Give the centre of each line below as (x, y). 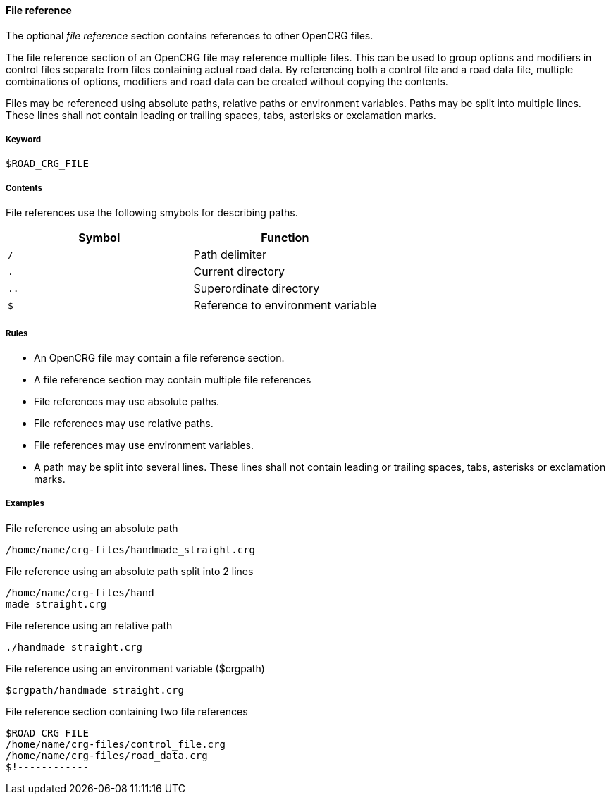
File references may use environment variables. (144, 445)
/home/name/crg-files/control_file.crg (116, 744)
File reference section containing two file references (127, 711)
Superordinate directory (257, 289)
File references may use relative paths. (124, 423)
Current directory (239, 272)
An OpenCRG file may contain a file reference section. (159, 357)
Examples (25, 504)
